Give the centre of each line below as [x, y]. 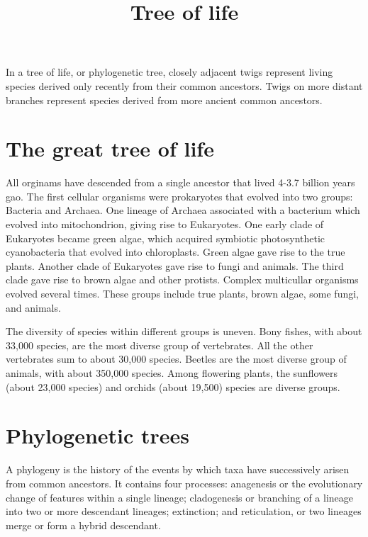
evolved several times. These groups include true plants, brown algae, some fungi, [182, 294]
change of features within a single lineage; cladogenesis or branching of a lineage [180, 497]
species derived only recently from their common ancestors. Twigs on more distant [184, 85]
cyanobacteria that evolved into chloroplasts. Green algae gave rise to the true [175, 252]
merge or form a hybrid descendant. [83, 525]
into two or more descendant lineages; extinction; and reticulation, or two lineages [184, 511]
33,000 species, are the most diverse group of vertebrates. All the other [160, 345]
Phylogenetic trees [98, 435]
